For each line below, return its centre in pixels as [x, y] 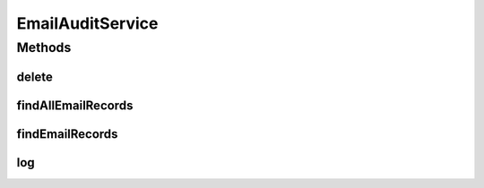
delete [35, 77]
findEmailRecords [67, 134]
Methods [44, 47]
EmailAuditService [87, 23]
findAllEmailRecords [75, 105]
